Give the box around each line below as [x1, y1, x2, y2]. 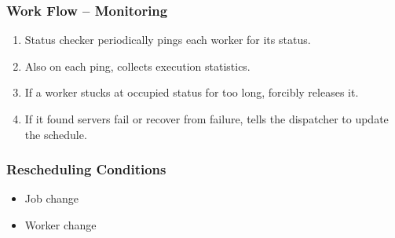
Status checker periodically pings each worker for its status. [24, 31, 311, 48]
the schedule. [24, 126, 87, 142]
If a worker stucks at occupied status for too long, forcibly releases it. [24, 84, 359, 101]
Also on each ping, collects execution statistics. [24, 57, 251, 74]
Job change [24, 190, 79, 207]
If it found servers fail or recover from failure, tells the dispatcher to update [24, 111, 389, 126]
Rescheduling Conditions [6, 159, 166, 179]
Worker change [24, 217, 97, 233]
